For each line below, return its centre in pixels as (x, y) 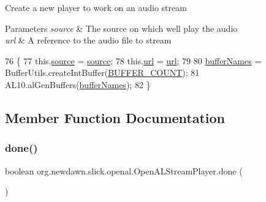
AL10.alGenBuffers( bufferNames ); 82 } (78, 84)
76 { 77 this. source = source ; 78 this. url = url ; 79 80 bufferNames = (133, 60)
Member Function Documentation (115, 117)
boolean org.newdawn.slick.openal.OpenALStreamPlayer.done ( (124, 170)
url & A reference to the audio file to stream (88, 40)
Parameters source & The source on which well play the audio (121, 28)
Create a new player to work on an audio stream (96, 7)
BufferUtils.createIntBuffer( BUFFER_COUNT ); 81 (102, 73)
